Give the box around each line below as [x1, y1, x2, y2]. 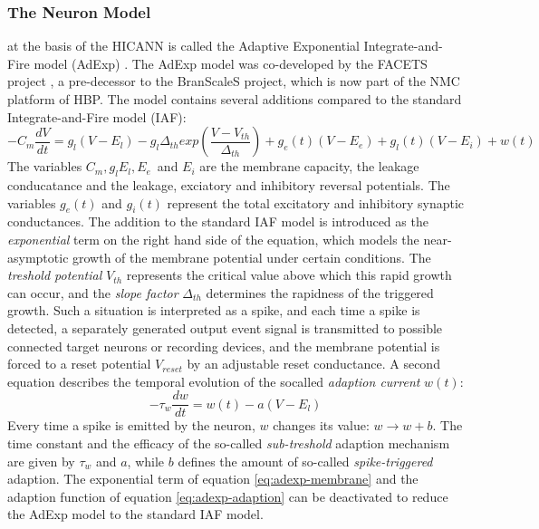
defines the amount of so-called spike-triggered [178, 451, 433, 470]
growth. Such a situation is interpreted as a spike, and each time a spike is [7, 301, 420, 320]
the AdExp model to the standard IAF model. [7, 505, 264, 524]
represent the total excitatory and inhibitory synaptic [167, 193, 465, 212]
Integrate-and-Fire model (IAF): [7, 107, 187, 126]
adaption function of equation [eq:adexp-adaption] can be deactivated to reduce [7, 486, 448, 505]
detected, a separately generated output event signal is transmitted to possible [7, 318, 443, 337]
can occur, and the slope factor [7, 283, 178, 302]
